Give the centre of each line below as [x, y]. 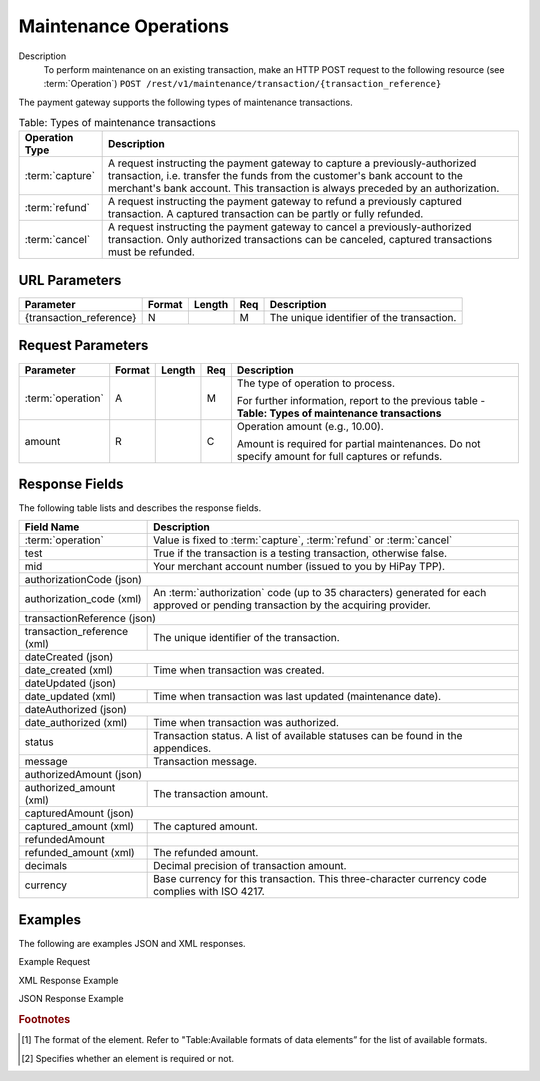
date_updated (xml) [70, 697]
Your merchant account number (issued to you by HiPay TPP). [299, 567]
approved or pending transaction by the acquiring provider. [292, 605]
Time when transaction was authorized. [246, 723]
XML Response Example [68, 980]
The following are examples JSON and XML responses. [132, 943]
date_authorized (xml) [76, 723]
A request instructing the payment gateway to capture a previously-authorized [292, 163]
